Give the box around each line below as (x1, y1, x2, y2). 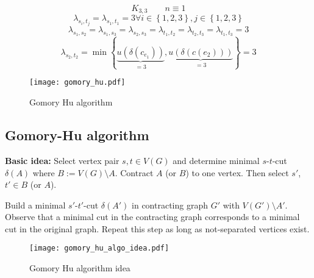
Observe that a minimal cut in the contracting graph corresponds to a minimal (5, 210, 300, 223)
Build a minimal (5, 198, 66, 211)
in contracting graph (132, 198, 209, 211)
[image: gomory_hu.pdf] (29, 78, 126, 87)
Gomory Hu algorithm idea (29, 262, 130, 274)
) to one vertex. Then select (185, 166, 289, 179)
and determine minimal (173, 154, 260, 166)
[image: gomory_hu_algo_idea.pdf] (29, 244, 169, 253)
